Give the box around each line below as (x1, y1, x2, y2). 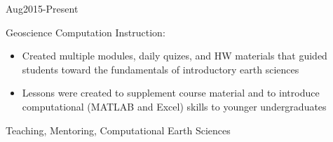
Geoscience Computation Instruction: (6, 24, 165, 39)
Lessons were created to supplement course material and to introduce (22, 85, 320, 100)
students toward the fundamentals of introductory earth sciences (22, 62, 299, 76)
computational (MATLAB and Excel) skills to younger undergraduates (22, 99, 327, 113)
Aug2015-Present (6, 1, 79, 15)
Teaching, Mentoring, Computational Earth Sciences (6, 122, 231, 137)
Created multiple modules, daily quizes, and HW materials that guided (22, 48, 327, 63)
